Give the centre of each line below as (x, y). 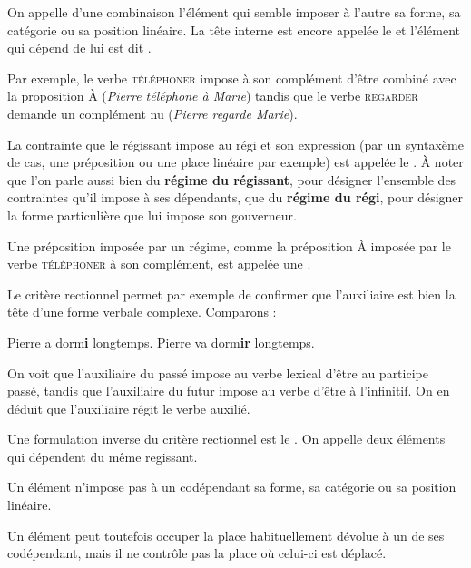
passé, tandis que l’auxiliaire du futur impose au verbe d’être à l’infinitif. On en (229, 391)
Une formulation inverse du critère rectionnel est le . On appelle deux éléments (226, 439)
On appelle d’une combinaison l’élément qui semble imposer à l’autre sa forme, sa (234, 12)
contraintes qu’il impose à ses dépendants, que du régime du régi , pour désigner (235, 197)
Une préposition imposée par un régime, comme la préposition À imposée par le (229, 245)
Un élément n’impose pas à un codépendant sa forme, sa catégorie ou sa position (232, 487)
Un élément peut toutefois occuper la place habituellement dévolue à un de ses (226, 535)
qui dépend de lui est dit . (79, 48)
